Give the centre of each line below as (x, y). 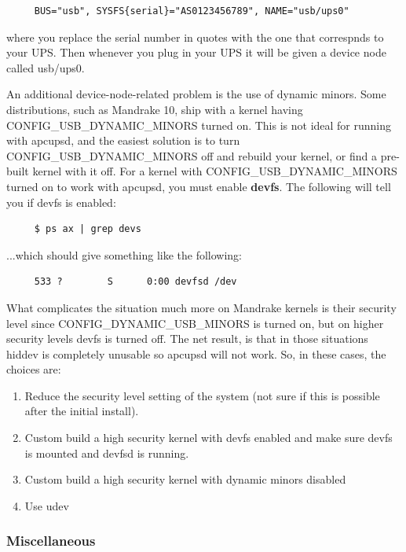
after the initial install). (82, 411)
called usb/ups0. (46, 67)
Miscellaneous (51, 541)
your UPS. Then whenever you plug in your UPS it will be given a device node (196, 52)
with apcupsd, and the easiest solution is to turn (123, 140)
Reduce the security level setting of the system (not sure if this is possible (202, 395)
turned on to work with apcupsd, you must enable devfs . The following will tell (199, 186)
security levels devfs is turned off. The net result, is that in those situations (187, 339)
